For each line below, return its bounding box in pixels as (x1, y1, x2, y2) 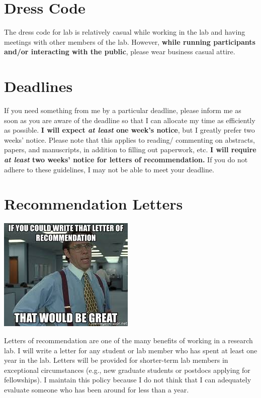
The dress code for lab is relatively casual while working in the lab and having (4, 27, 245, 37)
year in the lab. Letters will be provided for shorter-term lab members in (4, 355, 228, 365)
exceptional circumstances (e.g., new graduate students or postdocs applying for (4, 364, 250, 375)
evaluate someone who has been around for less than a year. (4, 384, 189, 394)
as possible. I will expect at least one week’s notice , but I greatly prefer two (4, 125, 255, 135)
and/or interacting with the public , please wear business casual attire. (4, 46, 235, 57)
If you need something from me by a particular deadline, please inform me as (4, 105, 241, 116)
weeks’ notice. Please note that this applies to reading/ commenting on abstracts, (4, 134, 255, 145)
